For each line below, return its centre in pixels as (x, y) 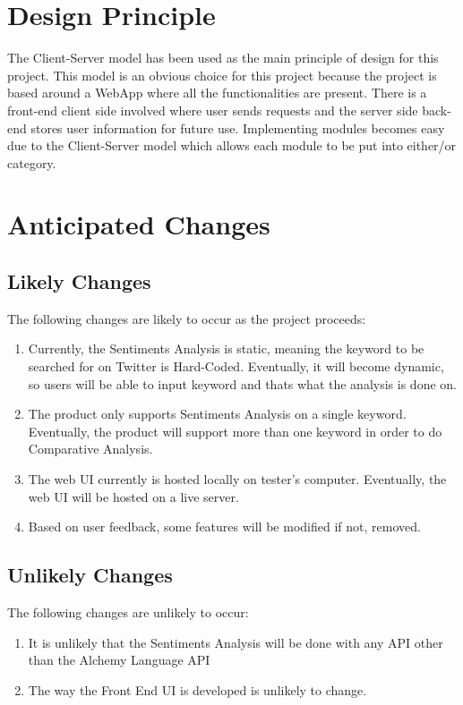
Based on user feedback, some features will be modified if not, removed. (224, 527)
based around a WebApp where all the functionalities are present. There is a (217, 93)
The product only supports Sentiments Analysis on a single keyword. (217, 414)
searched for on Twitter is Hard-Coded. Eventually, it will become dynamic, (236, 366)
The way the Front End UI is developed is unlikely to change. (197, 689)
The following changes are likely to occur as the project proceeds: (187, 318)
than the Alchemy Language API (119, 660)
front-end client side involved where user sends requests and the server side (213, 110)
